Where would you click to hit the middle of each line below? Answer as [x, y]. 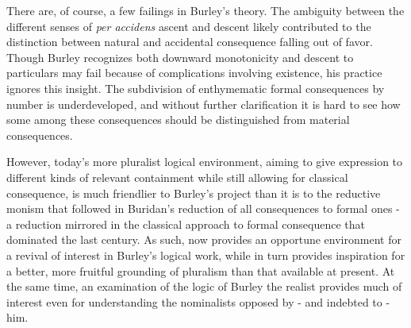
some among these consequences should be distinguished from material [178, 120]
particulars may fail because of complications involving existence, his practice [194, 73]
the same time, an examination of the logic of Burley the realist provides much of [204, 286]
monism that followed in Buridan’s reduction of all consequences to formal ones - [203, 208]
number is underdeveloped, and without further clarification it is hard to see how [204, 104]
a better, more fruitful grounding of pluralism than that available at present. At [201, 270]
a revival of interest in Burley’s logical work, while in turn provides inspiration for [206, 255]
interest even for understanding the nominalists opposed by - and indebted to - [198, 301]
